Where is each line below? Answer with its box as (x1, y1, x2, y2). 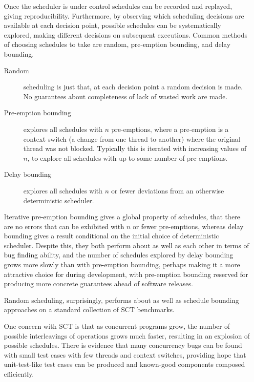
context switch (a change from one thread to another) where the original (23, 133, 240, 144)
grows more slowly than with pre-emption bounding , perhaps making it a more (4, 259, 240, 270)
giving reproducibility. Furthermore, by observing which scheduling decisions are (4, 10, 244, 21)
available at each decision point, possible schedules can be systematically (4, 20, 221, 30)
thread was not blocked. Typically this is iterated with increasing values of (23, 143, 247, 153)
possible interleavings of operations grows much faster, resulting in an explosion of (4, 330, 250, 340)
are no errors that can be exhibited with (4, 221, 125, 231)
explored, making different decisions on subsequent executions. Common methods (4, 29, 248, 40)
